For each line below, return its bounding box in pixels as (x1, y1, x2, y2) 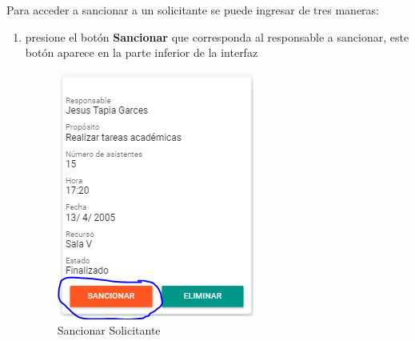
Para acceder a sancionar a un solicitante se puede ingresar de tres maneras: (6, 2, 379, 18)
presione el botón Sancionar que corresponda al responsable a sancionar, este (25, 28, 409, 45)
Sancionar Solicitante (57, 322, 161, 339)
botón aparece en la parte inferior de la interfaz (25, 44, 258, 61)
